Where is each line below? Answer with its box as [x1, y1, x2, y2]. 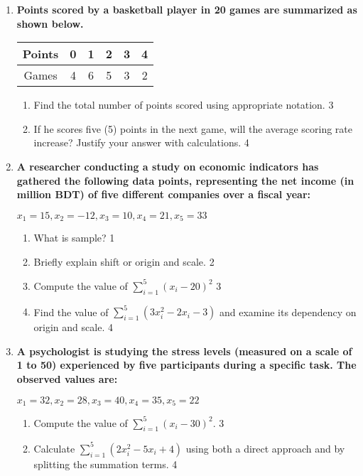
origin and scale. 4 [33, 320, 113, 335]
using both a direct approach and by [185, 440, 345, 455]
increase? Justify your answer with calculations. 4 [33, 135, 249, 150]
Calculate [33, 440, 75, 455]
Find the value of [33, 304, 109, 319]
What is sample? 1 [33, 230, 115, 245]
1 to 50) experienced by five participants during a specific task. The [16, 357, 357, 372]
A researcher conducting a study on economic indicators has [16, 158, 319, 173]
